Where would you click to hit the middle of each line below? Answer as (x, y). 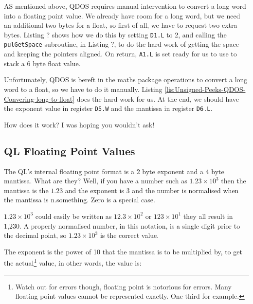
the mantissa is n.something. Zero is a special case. (80, 200)
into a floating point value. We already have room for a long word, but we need (122, 15)
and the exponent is (94, 190)
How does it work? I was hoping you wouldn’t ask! (79, 124)
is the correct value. (129, 235)
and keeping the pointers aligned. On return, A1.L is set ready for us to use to (120, 54)
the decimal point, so (35, 235)
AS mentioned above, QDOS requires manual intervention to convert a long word (125, 6)
